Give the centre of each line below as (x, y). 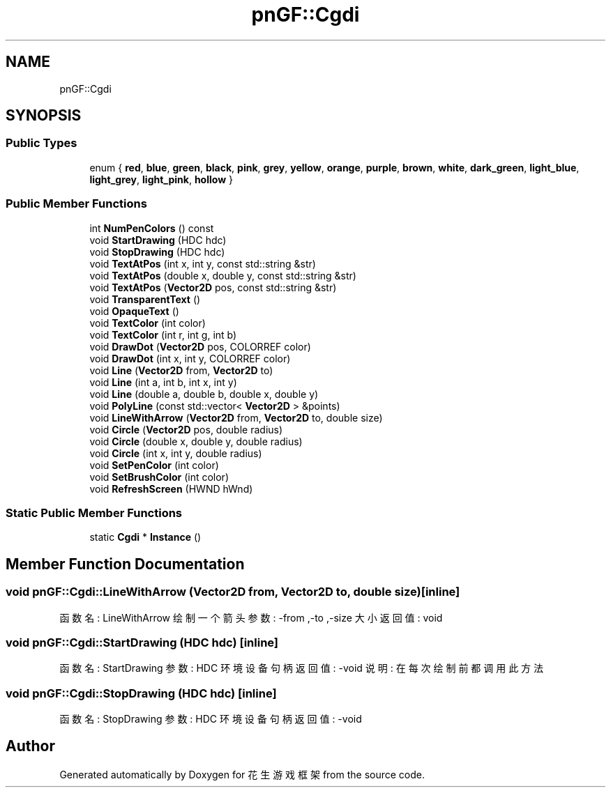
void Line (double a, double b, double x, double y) (204, 394)
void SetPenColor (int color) (154, 465)
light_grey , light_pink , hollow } (161, 179)
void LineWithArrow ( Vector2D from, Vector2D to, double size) (236, 417)
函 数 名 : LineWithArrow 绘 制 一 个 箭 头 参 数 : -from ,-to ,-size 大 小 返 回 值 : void (251, 617)
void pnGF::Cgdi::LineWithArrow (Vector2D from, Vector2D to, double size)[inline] (233, 592)
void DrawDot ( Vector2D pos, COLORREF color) (200, 346)
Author (30, 746)
